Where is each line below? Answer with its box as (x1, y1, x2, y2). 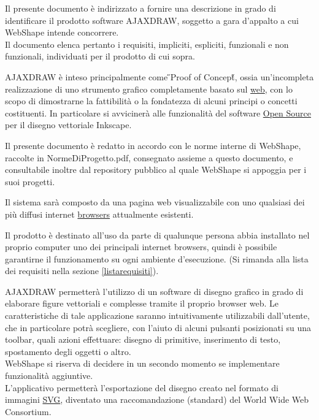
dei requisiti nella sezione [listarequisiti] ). (5, 264, 159, 277)
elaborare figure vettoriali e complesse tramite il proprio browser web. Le (5, 297, 279, 310)
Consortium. (5, 405, 52, 418)
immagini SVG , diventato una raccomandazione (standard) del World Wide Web (5, 393, 309, 406)
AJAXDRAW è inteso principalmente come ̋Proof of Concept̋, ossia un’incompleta (5, 70, 314, 83)
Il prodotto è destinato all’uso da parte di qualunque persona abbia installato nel (5, 228, 310, 241)
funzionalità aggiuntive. (5, 369, 93, 382)
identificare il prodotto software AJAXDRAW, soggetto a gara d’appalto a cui (5, 13, 299, 26)
